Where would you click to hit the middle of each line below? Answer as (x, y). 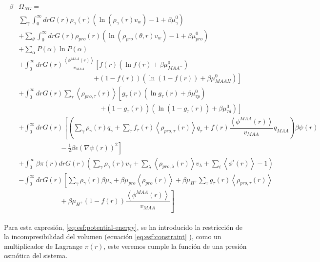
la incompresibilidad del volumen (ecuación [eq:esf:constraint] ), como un (113, 236)
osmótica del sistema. (36, 255)
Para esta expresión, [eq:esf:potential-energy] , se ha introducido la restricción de (123, 227)
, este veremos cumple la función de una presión (175, 246)
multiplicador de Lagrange (43, 246)
